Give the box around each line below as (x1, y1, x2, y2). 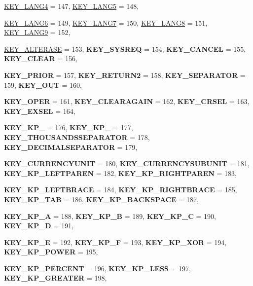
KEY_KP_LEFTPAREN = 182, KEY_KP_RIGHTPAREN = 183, (4, 168, 237, 178)
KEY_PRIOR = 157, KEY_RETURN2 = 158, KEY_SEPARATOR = (4, 70, 246, 80)
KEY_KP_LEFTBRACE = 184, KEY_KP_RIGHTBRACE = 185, (4, 184, 237, 195)
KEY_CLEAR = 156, (4, 53, 77, 64)
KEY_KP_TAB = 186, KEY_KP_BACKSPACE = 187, (4, 194, 199, 204)
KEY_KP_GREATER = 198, (4, 273, 107, 283)
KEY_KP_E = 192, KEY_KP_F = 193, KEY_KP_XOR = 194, (4, 237, 227, 247)
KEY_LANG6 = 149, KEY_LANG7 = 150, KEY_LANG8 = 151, (4, 17, 208, 28)
